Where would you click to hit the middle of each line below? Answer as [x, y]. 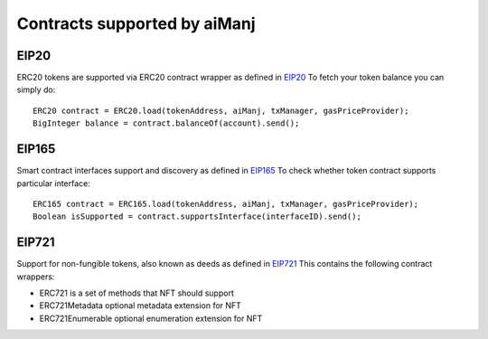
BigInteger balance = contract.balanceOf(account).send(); [166, 123]
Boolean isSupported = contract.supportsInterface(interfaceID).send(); [197, 217]
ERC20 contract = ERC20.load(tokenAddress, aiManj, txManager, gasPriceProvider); [221, 110]
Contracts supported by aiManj [136, 24]
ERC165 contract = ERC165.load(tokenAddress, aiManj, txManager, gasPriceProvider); [226, 204]
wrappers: [36, 277]
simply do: [36, 89]
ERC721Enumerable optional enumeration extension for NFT [151, 318]
